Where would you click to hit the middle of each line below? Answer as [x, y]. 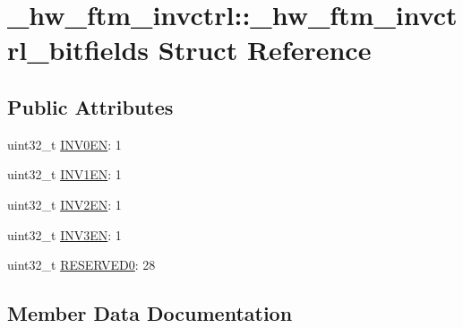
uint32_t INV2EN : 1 [64, 204]
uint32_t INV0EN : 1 [64, 144]
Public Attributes [90, 106]
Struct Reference [265, 50]
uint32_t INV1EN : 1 [64, 174]
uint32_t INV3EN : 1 [64, 234]
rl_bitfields [78, 50]
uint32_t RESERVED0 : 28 [81, 265]
